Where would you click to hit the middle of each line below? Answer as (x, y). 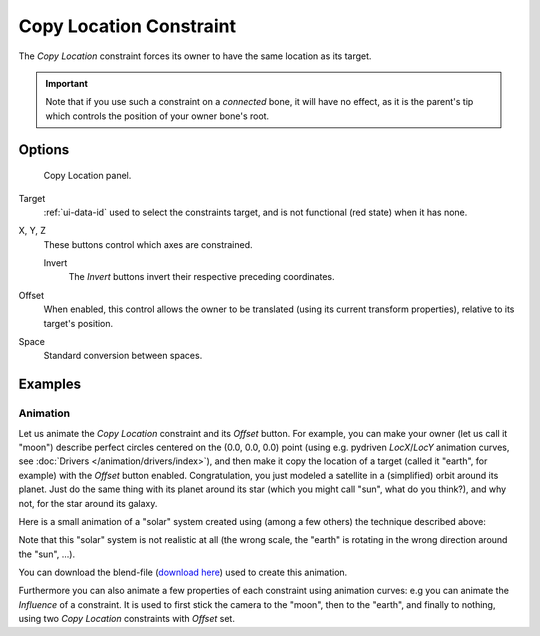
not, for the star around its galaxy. (88, 503)
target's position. (78, 323)
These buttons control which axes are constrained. (148, 244)
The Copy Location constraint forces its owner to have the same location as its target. (195, 56)
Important (67, 83)
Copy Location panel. (87, 176)
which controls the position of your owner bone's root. (157, 116)
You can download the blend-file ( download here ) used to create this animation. (183, 572)
